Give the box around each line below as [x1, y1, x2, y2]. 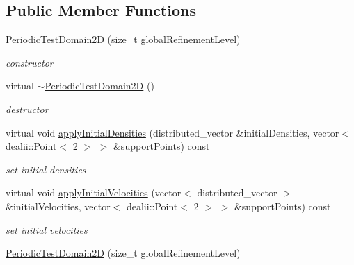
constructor [6, 55, 54, 69]
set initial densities [6, 162, 86, 176]
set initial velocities [6, 222, 88, 237]
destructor [6, 101, 49, 116]
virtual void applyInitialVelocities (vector [6, 185, 182, 200]
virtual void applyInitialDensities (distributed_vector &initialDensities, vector [6, 125, 339, 139]
